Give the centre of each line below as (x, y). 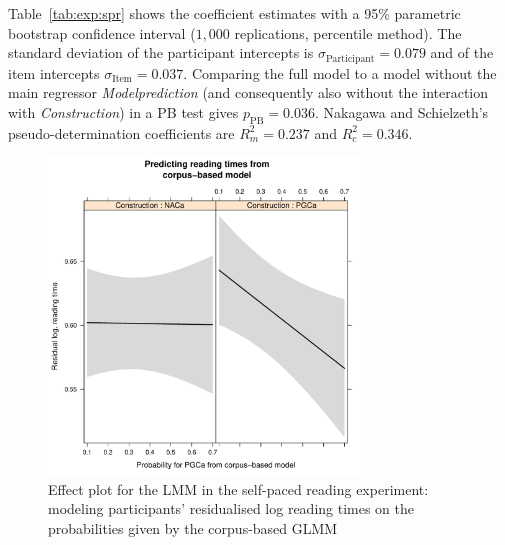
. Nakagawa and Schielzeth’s (401, 111)
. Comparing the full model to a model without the (340, 72)
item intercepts (54, 72)
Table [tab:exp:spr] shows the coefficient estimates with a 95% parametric (234, 13)
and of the (462, 52)
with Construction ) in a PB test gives (123, 111)
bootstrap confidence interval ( (102, 32)
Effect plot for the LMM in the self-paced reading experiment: (238, 488)
